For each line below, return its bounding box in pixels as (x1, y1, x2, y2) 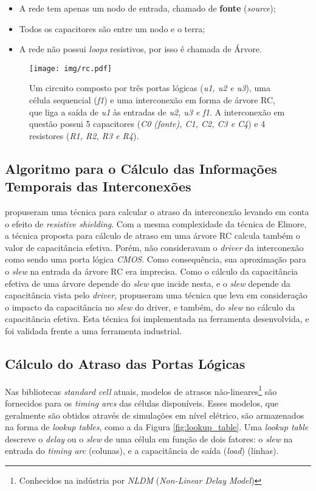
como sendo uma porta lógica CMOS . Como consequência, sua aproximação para (5, 253, 306, 266)
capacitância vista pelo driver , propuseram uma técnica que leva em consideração (5, 289, 307, 301)
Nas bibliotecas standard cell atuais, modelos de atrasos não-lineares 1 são (5, 383, 277, 397)
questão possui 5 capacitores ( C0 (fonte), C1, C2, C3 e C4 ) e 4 (29, 117, 266, 130)
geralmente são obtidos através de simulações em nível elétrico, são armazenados (5, 408, 304, 421)
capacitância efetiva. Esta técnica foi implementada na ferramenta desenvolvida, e (5, 312, 309, 325)
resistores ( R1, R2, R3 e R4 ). (29, 129, 139, 142)
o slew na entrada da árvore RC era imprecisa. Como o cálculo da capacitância (5, 264, 298, 277)
